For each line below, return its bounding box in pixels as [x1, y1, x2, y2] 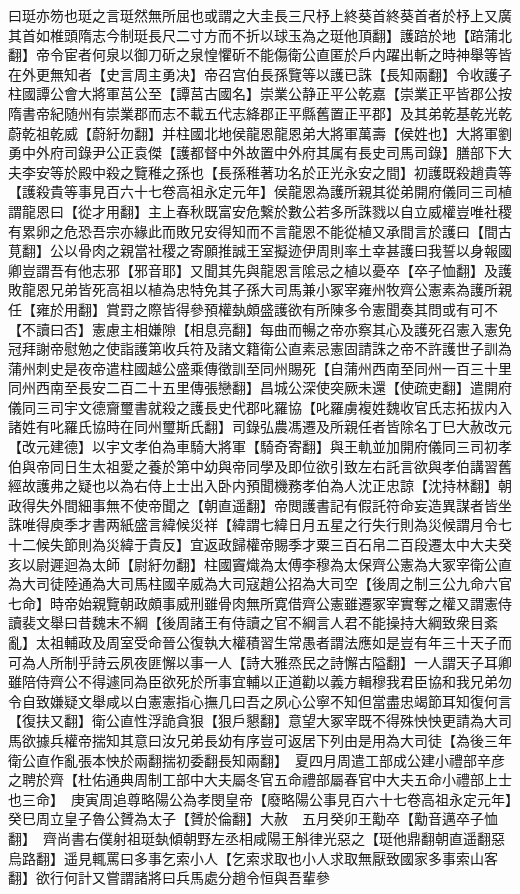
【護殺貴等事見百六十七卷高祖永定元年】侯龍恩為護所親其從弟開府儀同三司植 [8, 181, 512, 202]
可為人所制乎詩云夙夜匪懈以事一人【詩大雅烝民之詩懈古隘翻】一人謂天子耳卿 [8, 651, 512, 672]
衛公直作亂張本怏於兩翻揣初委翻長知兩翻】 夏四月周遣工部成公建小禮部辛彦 [8, 749, 505, 770]
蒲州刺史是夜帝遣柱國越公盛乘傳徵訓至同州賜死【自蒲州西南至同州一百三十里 [8, 357, 512, 378]
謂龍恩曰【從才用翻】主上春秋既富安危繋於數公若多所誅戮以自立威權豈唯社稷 [8, 200, 512, 221]
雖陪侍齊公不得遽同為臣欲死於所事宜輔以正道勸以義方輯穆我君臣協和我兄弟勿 [8, 671, 512, 692]
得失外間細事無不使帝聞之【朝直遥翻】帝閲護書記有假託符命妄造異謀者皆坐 [21, 494, 512, 515]
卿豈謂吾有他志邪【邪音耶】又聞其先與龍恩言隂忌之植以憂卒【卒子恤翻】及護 [8, 259, 512, 280]
